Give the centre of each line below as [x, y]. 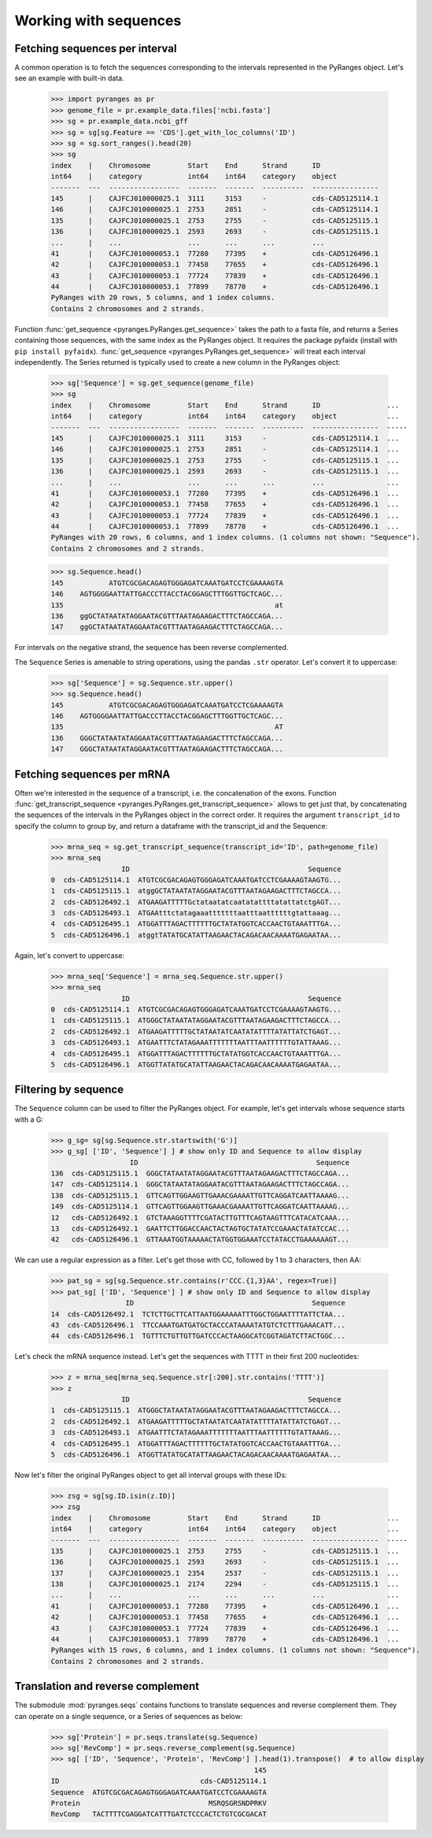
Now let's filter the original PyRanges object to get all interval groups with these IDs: [151, 1475]
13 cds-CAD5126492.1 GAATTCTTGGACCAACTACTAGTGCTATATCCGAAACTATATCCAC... [200, 1228]
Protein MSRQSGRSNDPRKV [159, 1803]
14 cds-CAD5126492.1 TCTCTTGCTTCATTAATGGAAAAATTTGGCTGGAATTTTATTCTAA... [198, 1314]
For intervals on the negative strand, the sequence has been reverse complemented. [151, 648]
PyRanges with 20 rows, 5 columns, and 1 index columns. [163, 298]
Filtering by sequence [69, 1090]
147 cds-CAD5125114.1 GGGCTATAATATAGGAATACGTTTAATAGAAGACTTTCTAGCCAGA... [200, 1184]
